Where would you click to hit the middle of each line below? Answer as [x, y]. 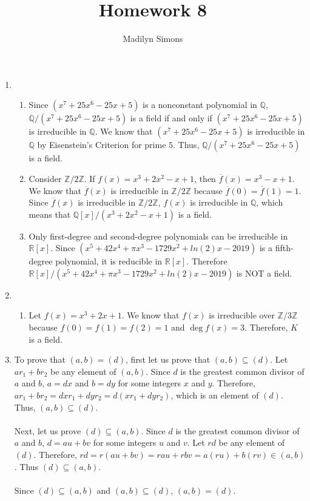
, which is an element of [215, 395]
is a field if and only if [171, 118]
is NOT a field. [264, 273]
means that [50, 214]
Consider [45, 178]
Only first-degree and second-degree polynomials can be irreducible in [158, 236]
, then [205, 178]
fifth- [284, 248]
